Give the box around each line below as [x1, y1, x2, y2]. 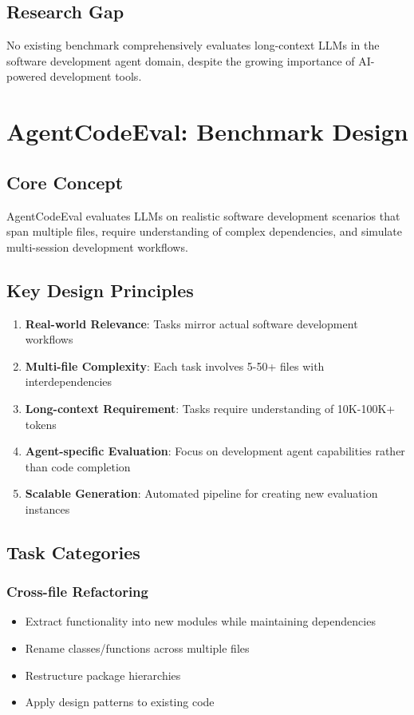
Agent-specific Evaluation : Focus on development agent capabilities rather [25, 443, 405, 459]
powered [6, 68, 47, 85]
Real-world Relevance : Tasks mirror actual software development [25, 315, 358, 332]
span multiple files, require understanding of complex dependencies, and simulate [6, 223, 402, 240]
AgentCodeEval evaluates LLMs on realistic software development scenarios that [6, 207, 400, 224]
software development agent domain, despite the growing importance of [6, 52, 355, 69]
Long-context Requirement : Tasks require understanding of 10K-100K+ [25, 399, 396, 416]
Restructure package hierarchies [25, 666, 181, 683]
